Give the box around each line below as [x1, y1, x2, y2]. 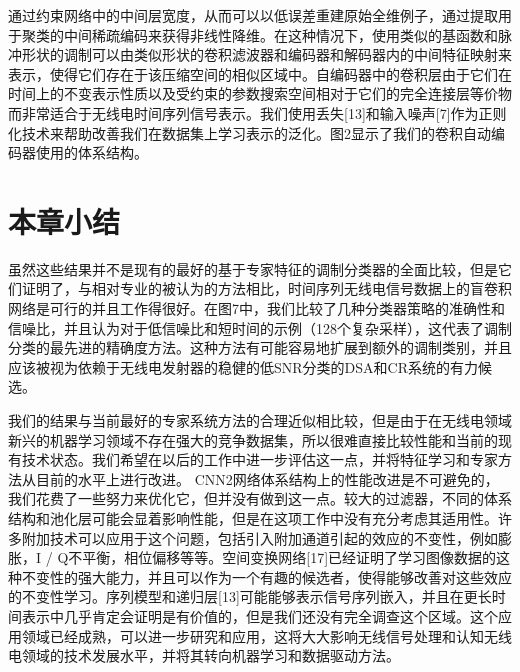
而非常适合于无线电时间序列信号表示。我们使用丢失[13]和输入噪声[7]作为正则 [8, 102, 507, 123]
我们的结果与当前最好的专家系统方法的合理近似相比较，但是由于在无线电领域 [8, 410, 512, 431]
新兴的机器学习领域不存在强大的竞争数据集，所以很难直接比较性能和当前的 [8, 429, 498, 450]
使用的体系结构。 [35, 142, 148, 163]
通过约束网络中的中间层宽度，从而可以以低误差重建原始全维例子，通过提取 [8, 5, 498, 25]
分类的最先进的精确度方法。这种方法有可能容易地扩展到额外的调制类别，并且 [8, 337, 512, 358]
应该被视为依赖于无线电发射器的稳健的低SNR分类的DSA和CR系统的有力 [8, 356, 478, 377]
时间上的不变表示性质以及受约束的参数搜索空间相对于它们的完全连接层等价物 [8, 83, 512, 104]
